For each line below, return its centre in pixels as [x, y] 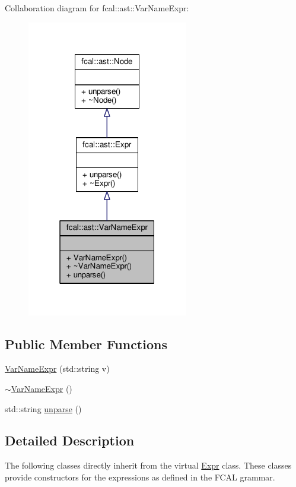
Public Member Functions [86, 344]
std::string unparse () [43, 408]
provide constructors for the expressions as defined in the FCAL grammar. [140, 477]
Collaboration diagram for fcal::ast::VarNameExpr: [97, 8]
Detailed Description [70, 440]
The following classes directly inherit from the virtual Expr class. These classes [148, 465]
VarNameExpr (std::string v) [57, 369]
